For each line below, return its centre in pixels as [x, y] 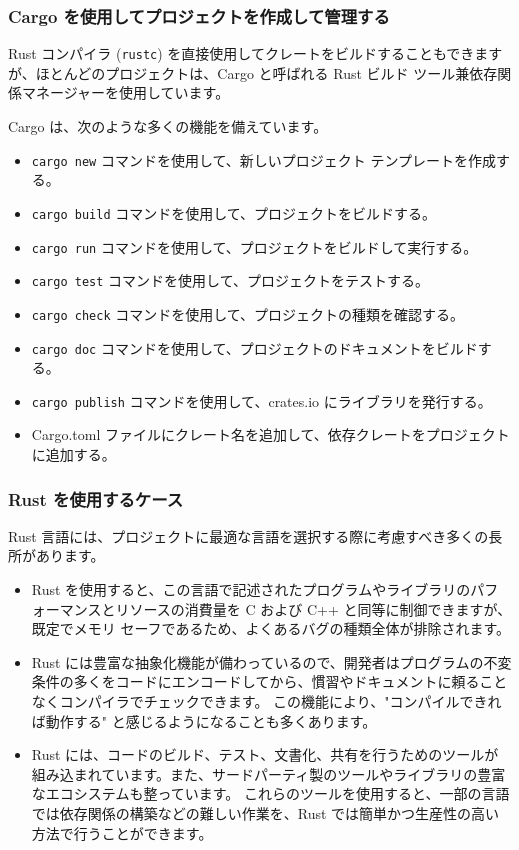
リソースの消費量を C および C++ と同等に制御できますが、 [313, 608]
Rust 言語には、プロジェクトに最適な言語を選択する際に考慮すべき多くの [248, 535]
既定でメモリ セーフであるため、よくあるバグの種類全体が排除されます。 [271, 628]
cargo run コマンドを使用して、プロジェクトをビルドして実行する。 [254, 246]
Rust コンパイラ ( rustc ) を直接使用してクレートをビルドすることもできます [255, 53]
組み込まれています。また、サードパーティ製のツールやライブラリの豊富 [268, 773]
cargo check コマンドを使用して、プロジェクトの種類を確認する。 [248, 313]
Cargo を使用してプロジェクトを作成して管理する [199, 15]
